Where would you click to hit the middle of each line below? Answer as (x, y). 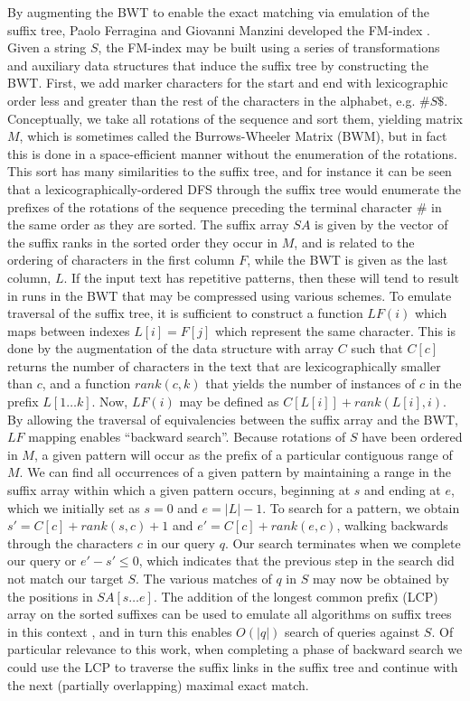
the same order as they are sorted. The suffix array (148, 224)
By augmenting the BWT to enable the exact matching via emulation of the (219, 12)
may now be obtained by (381, 578)
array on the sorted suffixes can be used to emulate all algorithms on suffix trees (230, 614)
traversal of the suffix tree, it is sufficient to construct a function (185, 313)
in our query (181, 542)
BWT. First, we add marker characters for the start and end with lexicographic (228, 83)
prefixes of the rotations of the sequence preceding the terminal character (210, 206)
